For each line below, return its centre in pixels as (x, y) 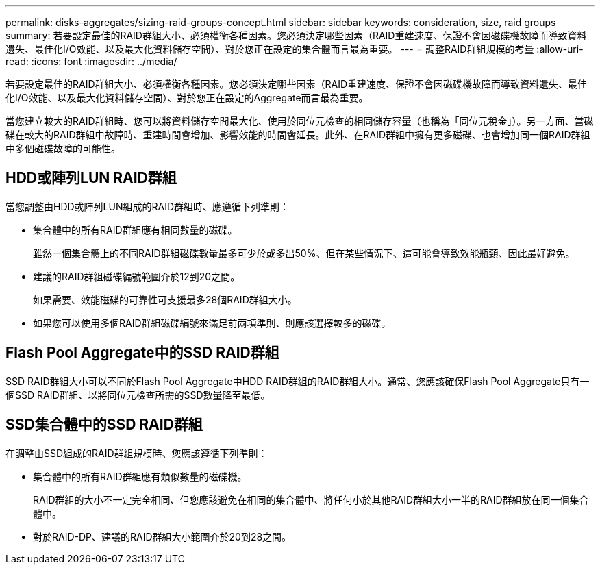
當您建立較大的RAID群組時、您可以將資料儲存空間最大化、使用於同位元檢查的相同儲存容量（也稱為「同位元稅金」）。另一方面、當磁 (300, 121)
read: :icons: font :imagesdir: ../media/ (91, 61)
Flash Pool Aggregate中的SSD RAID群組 (142, 353)
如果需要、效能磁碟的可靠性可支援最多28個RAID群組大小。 (165, 299)
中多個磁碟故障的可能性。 (63, 148)
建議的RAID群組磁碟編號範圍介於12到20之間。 (137, 276)
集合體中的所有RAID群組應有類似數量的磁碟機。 (140, 476)
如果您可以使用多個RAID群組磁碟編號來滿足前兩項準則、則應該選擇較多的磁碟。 (212, 323)
